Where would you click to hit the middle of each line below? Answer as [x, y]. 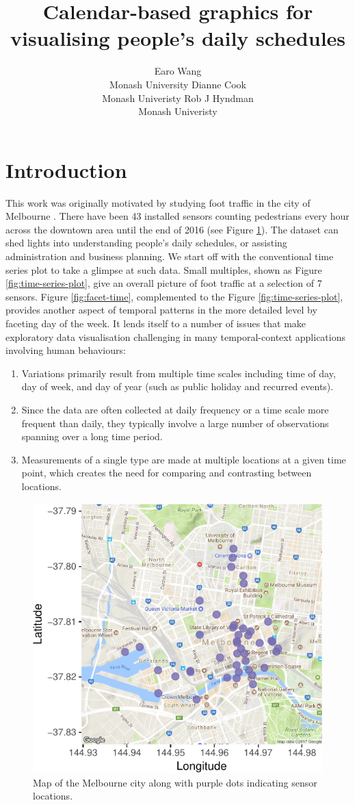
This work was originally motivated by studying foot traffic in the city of [158, 202]
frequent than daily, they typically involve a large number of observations [175, 423]
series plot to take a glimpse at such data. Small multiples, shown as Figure [164, 269]
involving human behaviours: [66, 350]
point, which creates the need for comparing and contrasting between [167, 473]
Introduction [66, 169]
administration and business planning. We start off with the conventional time [170, 256]
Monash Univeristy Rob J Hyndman [178, 98]
